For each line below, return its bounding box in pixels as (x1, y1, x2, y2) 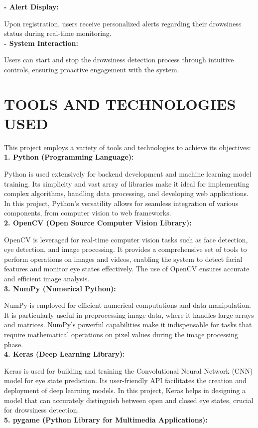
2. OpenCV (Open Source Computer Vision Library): (4, 217, 192, 228)
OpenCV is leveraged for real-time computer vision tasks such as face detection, (4, 234, 248, 244)
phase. (4, 339, 23, 349)
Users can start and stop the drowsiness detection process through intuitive (4, 54, 234, 65)
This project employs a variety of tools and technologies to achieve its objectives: (4, 142, 251, 152)
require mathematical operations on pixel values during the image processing (4, 329, 238, 339)
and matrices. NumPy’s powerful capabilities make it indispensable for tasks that (4, 319, 252, 330)
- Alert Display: (4, 1, 59, 11)
